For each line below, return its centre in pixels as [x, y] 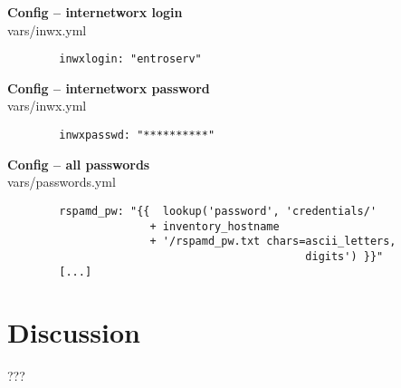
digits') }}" [344, 256]
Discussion [74, 332]
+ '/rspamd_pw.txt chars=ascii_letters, [273, 242]
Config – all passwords [79, 164]
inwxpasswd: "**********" [137, 136]
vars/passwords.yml [62, 182]
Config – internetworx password [109, 87]
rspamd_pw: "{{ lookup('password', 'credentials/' [218, 211]
